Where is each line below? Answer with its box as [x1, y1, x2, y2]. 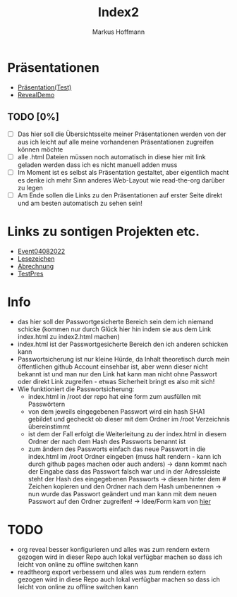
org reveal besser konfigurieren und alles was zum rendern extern [17, 545, 210, 553]
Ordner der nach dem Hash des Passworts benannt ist [28, 437, 186, 445]
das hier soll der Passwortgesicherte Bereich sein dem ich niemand [17, 317, 214, 326]
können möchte [17, 145, 63, 154]
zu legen [17, 183, 44, 192]
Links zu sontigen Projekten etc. [7, 223, 200, 240]
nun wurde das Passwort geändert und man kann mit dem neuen [28, 489, 217, 498]
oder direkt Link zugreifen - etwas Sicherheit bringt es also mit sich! [17, 377, 215, 386]
